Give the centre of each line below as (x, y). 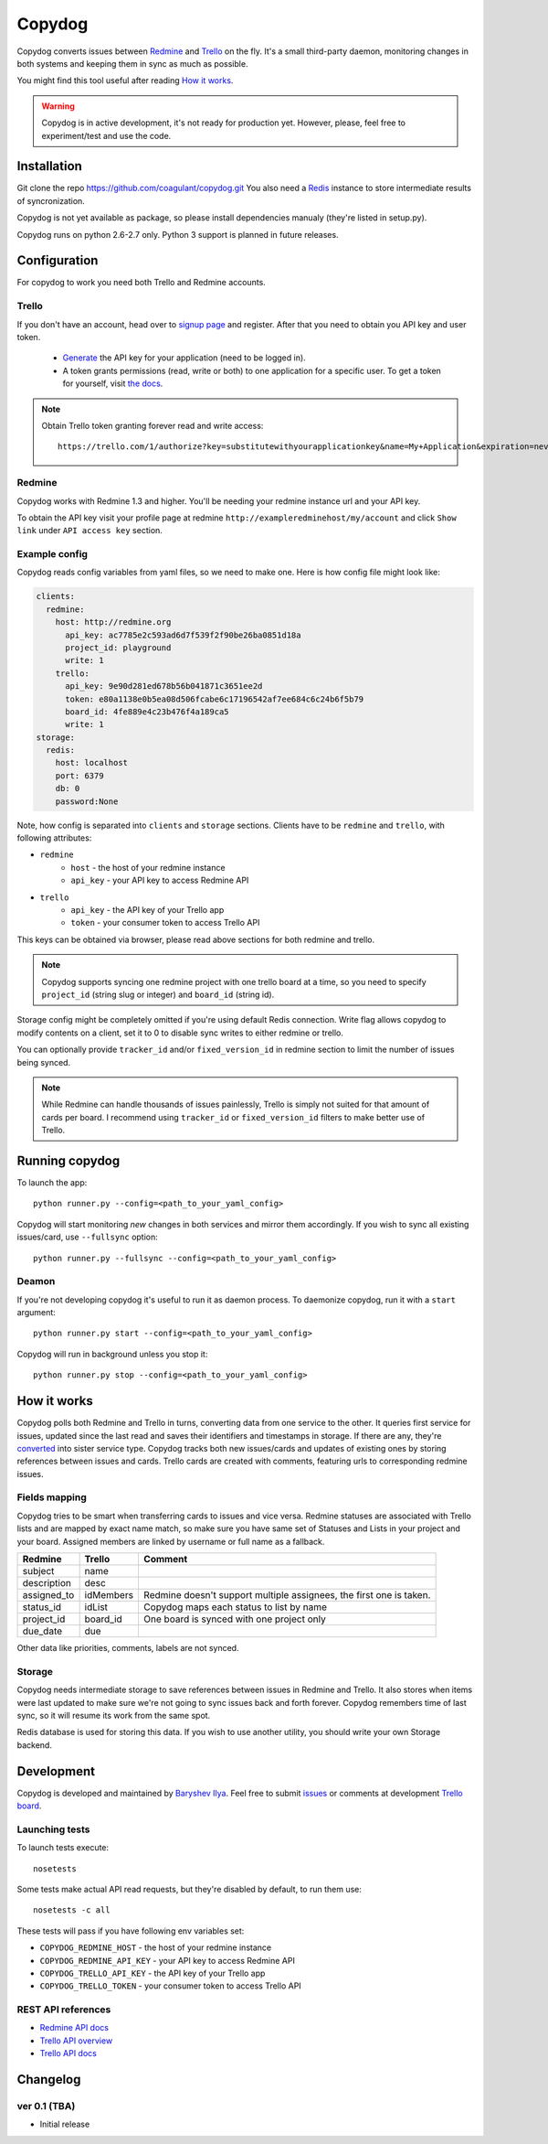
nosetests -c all (72, 1910)
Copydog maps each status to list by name (235, 1607)
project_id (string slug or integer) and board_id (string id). (158, 994)
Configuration (58, 261)
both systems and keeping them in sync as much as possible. (132, 63)
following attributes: (54, 838)
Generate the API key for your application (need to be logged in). (184, 358)
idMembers (109, 1595)
